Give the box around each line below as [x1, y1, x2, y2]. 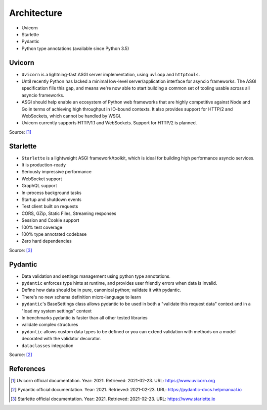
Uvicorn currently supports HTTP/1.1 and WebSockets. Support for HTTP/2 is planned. [21, 120, 197, 126]
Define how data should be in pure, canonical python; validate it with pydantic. [21, 287, 181, 293]
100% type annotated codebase [21, 231, 87, 237]
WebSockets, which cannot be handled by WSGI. [21, 113, 122, 119]
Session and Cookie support [21, 217, 80, 223]
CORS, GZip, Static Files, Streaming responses [21, 210, 117, 216]
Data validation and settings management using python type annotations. [21, 273, 171, 279]
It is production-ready [21, 162, 66, 168]
